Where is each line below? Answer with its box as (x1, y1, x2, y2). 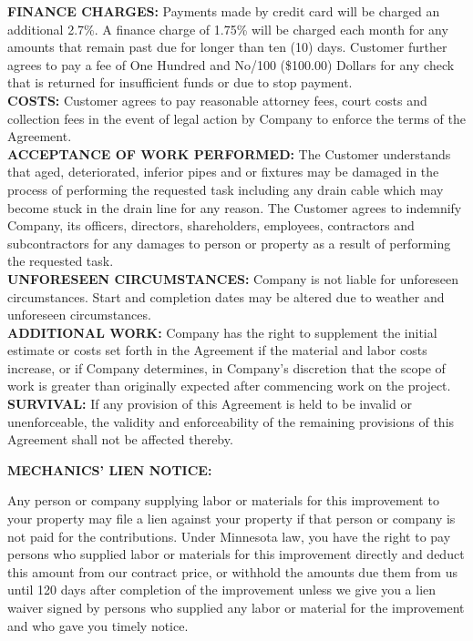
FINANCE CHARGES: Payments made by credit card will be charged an (7, 2, 440, 20)
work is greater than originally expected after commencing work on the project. (7, 376, 451, 395)
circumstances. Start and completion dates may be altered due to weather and (7, 287, 445, 306)
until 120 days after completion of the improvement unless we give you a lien (7, 580, 437, 599)
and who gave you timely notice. (7, 616, 189, 635)
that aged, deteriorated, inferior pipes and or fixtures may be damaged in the (7, 162, 439, 181)
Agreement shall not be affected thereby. (7, 430, 233, 449)
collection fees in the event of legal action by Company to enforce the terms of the (7, 108, 467, 127)
